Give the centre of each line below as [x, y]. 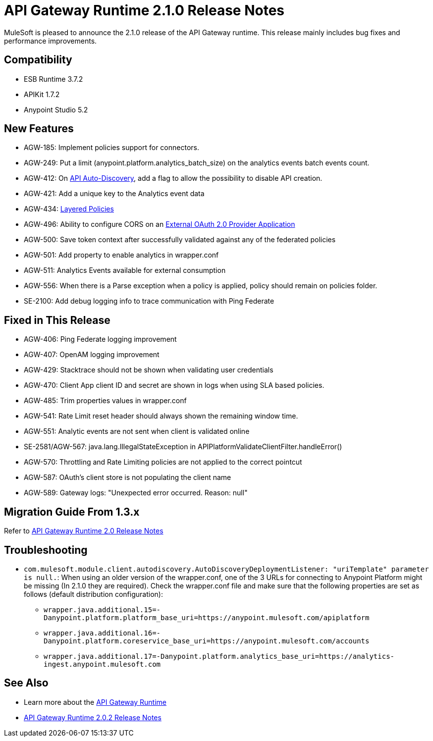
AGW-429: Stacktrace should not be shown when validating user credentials [149, 370]
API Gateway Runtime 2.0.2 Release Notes [93, 717]
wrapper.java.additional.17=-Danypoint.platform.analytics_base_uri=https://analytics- [219, 656]
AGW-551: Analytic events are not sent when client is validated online [137, 431]
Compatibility [38, 60]
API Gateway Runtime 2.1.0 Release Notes [144, 10]
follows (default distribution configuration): [93, 594]
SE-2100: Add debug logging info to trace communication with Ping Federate [149, 301]
